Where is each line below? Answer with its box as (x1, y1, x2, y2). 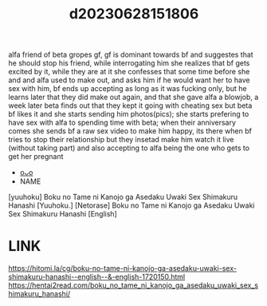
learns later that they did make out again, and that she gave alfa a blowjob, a (8, 93, 259, 102)
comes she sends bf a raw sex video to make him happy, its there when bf (8, 126, 253, 136)
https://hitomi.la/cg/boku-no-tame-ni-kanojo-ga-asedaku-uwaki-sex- (8, 264, 238, 273)
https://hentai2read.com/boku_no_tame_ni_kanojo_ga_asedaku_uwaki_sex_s (8, 280, 259, 290)
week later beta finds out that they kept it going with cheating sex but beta (8, 101, 253, 110)
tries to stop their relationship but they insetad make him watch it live (8, 135, 234, 145)
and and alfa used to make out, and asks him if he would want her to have (8, 75, 250, 85)
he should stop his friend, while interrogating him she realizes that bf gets (8, 58, 250, 68)
